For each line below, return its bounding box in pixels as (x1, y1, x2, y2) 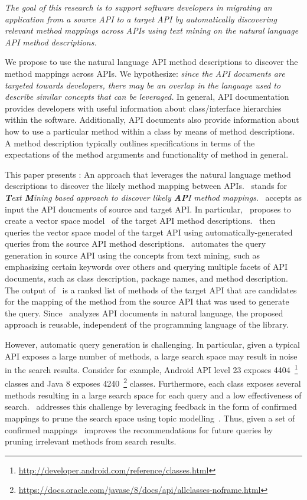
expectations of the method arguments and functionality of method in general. (5, 148, 289, 161)
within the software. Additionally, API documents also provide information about (5, 113, 299, 126)
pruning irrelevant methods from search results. (5, 435, 177, 447)
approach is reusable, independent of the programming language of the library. (5, 318, 289, 331)
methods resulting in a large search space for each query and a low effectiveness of (5, 388, 302, 401)
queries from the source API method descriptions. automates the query (5, 237, 266, 250)
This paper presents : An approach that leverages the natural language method (5, 168, 291, 180)
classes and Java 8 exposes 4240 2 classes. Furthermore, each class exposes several (5, 375, 301, 390)
